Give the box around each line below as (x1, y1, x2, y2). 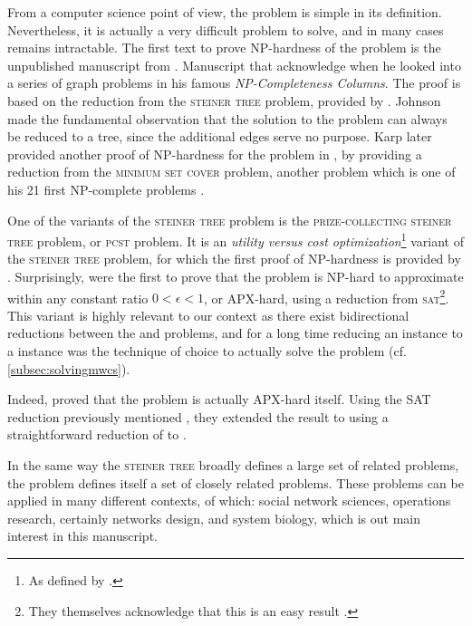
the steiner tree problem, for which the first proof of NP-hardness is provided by (7, 249, 461, 268)
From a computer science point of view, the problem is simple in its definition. (7, 3, 442, 21)
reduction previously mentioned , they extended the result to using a (7, 407, 389, 426)
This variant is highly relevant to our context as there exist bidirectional (7, 305, 409, 324)
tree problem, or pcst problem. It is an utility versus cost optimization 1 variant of (7, 229, 464, 250)
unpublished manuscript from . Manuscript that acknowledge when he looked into (7, 55, 461, 74)
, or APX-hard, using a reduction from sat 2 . (203, 285, 449, 307)
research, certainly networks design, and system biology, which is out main (7, 508, 420, 527)
